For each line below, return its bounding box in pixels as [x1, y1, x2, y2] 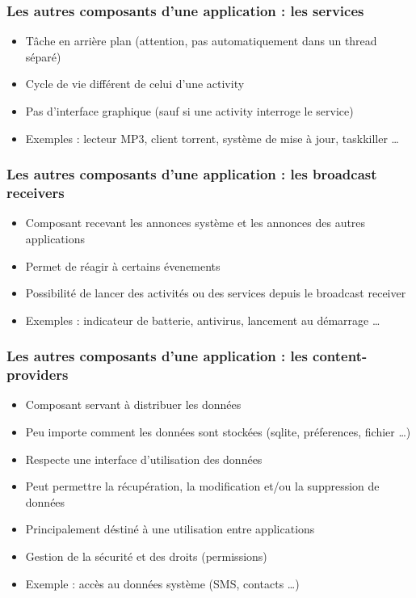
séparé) [25, 48, 61, 65]
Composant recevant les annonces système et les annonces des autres [25, 214, 366, 231]
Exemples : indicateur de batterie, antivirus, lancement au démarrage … [25, 311, 380, 328]
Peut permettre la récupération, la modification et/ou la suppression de [25, 478, 380, 495]
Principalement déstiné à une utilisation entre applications [25, 520, 315, 537]
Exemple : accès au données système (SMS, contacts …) [25, 575, 300, 592]
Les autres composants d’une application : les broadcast [6, 164, 377, 184]
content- [313, 346, 368, 366]
